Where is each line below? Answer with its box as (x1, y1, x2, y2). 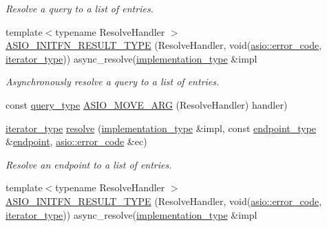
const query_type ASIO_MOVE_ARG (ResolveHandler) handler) (6, 97, 288, 111)
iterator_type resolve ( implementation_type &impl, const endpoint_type (6, 120, 317, 135)
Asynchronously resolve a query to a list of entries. (6, 74, 220, 89)
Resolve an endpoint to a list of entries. (6, 157, 172, 171)
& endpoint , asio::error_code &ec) (6, 134, 147, 149)
